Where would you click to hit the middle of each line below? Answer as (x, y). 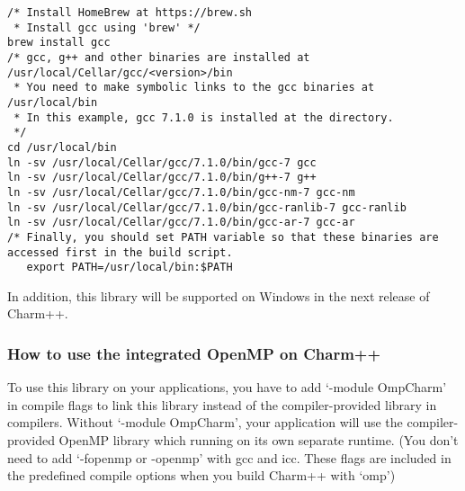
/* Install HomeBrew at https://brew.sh (130, 13)
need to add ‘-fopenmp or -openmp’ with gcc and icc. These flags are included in (229, 457)
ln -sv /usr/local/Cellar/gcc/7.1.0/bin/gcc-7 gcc (162, 162)
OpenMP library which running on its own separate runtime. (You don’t (259, 440)
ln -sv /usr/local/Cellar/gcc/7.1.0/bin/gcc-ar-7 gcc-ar (181, 223)
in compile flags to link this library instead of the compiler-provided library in (222, 404)
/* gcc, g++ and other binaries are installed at (159, 57)
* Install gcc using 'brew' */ (107, 27)
